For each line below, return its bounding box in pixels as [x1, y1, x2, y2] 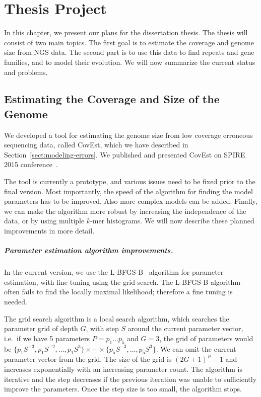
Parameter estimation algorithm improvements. [4, 245, 173, 256]
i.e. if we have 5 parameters [4, 333, 90, 343]
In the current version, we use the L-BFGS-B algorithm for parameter [4, 267, 224, 277]
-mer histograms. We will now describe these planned [90, 215, 254, 226]
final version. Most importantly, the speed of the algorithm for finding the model [4, 186, 253, 196]
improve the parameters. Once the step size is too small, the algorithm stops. [4, 383, 242, 394]
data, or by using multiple [4, 215, 85, 226]
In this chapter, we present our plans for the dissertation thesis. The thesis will [4, 27, 248, 38]
